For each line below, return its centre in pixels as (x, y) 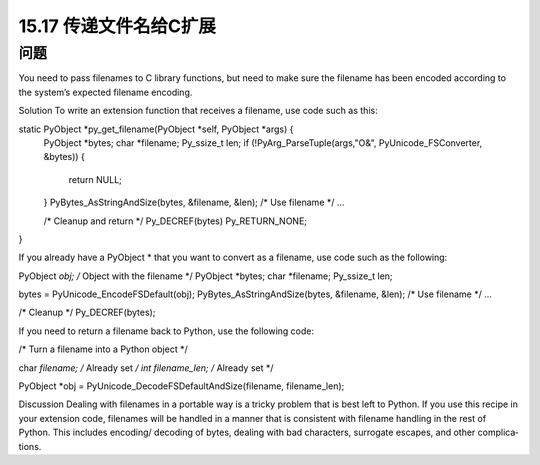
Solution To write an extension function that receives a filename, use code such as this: (198, 111)
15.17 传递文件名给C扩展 (117, 26)
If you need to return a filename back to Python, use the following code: (166, 331)
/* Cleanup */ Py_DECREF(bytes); (87, 312)
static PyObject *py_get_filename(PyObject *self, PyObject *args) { (156, 129)
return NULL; (95, 179)
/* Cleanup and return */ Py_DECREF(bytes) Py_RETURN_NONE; (175, 221)
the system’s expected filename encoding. (105, 92)
